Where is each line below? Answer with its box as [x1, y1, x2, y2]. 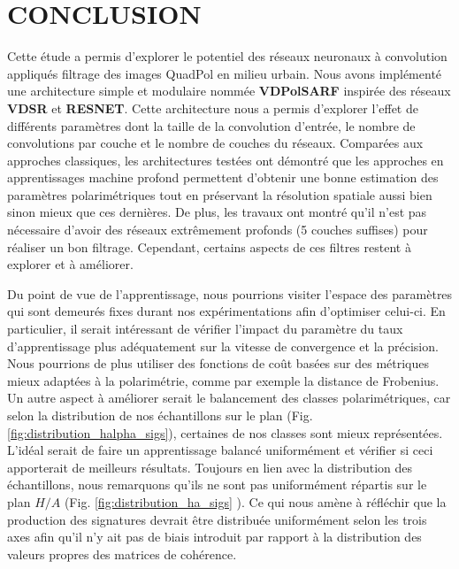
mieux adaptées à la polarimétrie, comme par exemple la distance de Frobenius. [7, 371, 440, 389]
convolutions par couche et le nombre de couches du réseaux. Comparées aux [7, 134, 424, 152]
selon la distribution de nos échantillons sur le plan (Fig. [7, 406, 313, 424]
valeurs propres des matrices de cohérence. [7, 544, 237, 563]
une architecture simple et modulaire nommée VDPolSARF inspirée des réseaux [7, 81, 451, 100]
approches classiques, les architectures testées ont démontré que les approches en [7, 150, 444, 169]
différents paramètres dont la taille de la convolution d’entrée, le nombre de [7, 116, 416, 135]
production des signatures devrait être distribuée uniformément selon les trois [7, 510, 427, 528]
